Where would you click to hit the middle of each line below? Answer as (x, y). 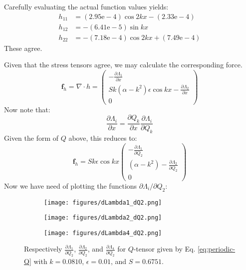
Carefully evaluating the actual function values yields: (86, 6)
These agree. (23, 48)
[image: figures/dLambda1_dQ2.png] (103, 202)
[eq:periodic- (216, 249)
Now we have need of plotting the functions (71, 185)
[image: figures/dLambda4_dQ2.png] (103, 233)
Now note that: (27, 109)
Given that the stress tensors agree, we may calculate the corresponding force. (123, 65)
